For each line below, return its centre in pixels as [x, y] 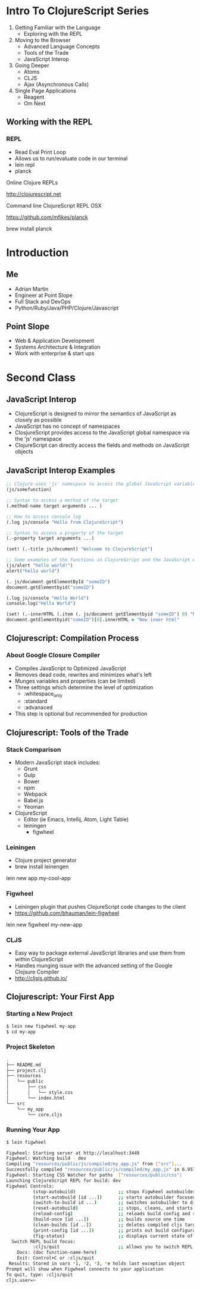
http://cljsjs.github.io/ [41, 978]
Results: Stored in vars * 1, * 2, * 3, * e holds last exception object [97, 1264]
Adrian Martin [32, 289]
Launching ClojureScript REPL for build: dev [63, 1180]
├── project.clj [26, 1070]
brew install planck [29, 229]
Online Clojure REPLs [32, 182]
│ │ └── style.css [40, 1093]
